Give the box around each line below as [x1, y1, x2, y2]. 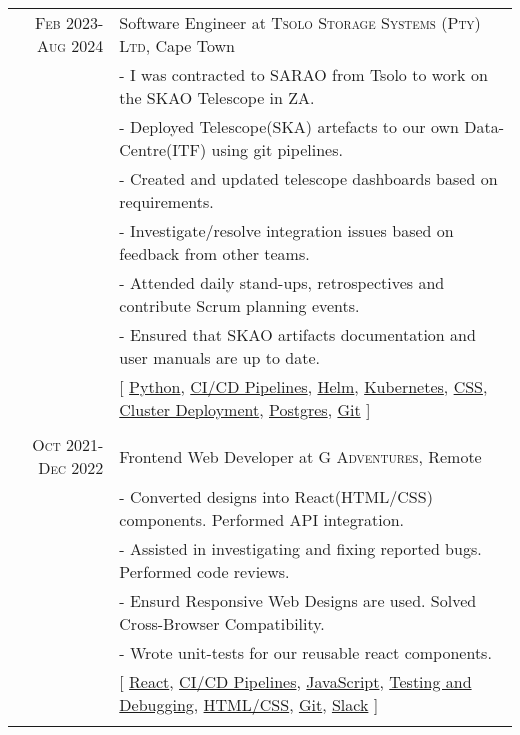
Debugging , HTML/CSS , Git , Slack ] [119, 693, 379, 716]
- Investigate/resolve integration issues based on [119, 219, 454, 242]
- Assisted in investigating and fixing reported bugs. [119, 537, 482, 560]
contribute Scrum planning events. [119, 294, 360, 317]
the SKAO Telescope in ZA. [119, 86, 315, 109]
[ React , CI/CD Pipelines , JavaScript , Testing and [119, 670, 472, 693]
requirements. [119, 190, 214, 213]
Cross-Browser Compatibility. [119, 612, 325, 635]
